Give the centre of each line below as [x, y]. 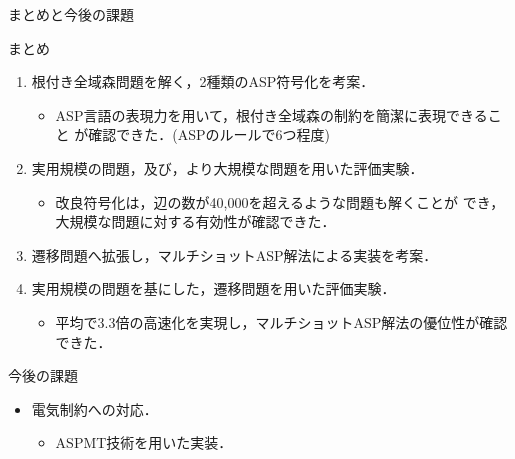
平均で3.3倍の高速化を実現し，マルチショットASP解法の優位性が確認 [281, 321]
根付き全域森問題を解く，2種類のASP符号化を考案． [203, 81]
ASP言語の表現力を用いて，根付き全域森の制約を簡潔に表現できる [271, 114]
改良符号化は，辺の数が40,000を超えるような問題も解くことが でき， [280, 201]
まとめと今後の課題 [71, 14]
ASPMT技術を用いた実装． [144, 442]
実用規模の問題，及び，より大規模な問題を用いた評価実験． [227, 167]
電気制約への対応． [94, 408]
